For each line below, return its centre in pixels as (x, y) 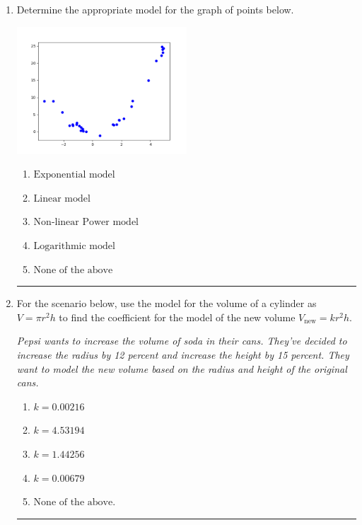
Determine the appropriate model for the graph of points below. (155, 9)
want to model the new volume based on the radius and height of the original (182, 368)
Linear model (62, 198)
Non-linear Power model (86, 223)
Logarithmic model (74, 247)
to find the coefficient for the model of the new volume (177, 317)
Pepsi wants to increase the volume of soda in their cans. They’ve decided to (182, 341)
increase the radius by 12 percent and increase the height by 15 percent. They (183, 354)
